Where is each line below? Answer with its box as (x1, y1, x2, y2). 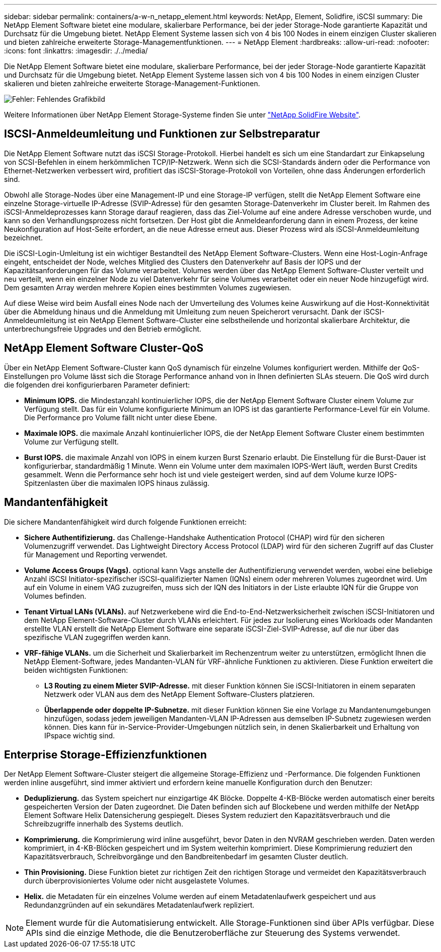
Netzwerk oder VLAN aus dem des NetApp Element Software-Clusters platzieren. (44, 689, 315, 699)
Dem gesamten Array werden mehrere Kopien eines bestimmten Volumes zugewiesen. (4, 283, 291, 292)
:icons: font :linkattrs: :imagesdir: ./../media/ (4, 46, 148, 55)
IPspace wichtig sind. (44, 731, 115, 740)
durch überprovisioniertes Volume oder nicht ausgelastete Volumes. (24, 876, 250, 885)
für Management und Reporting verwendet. (24, 550, 168, 559)
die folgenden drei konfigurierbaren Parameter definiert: (4, 380, 190, 389)
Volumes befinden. (24, 591, 87, 600)
